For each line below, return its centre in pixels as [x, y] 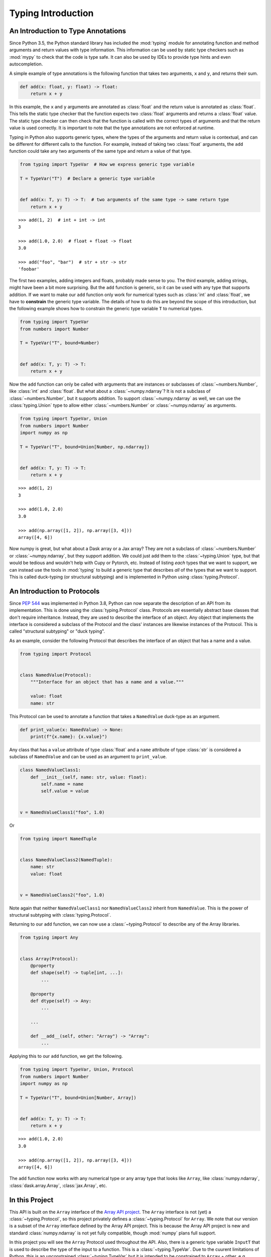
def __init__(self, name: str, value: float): [89, 777]
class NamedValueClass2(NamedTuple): [66, 860]
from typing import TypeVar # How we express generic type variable [107, 164]
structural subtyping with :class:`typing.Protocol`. [60, 915]
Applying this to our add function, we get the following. [66, 1056]
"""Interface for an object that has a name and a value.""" [107, 682]
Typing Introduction [51, 13]
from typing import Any [49, 937]
